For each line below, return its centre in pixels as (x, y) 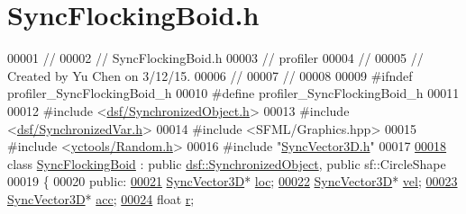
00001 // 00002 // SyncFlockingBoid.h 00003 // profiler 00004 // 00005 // (215, 58)
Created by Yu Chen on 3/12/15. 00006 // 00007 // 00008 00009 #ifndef (210, 75)
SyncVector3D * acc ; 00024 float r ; (101, 198)
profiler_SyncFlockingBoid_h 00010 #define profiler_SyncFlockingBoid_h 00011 (233, 93)
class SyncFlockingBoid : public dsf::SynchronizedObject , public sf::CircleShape (227, 163)
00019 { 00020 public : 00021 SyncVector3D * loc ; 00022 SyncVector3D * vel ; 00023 (233, 181)
